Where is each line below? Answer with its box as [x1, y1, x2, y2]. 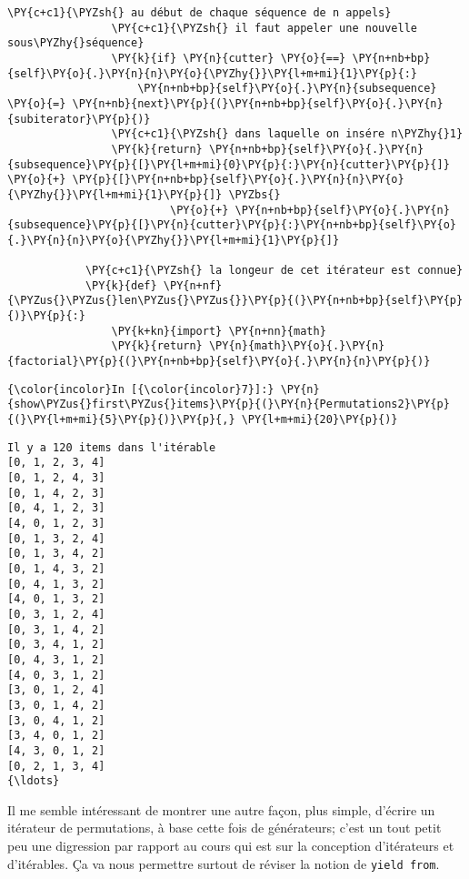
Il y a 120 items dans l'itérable [7, 440, 216, 454]
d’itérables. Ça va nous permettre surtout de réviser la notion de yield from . [7, 854, 440, 873]
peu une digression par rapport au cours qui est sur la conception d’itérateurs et [7, 836, 454, 854]
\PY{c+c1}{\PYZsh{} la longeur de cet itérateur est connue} [85, 264, 464, 278]
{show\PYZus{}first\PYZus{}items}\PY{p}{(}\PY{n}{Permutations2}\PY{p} [7, 398, 450, 411]
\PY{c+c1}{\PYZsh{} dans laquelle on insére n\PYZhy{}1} [111, 127, 464, 141]
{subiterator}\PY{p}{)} [7, 112, 151, 126]
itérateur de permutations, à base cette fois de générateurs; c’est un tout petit [7, 818, 442, 837]
